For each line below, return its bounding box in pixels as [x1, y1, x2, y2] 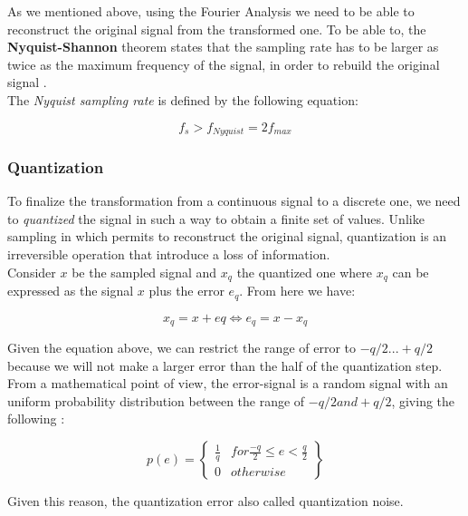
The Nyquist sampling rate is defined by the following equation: [7, 90, 358, 109]
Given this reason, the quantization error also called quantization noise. [7, 491, 404, 510]
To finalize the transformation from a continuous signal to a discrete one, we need [7, 191, 461, 210]
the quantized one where [236, 262, 372, 281]
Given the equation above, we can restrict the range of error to [7, 337, 356, 356]
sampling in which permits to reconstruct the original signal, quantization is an [7, 227, 447, 246]
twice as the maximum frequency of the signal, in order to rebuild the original [7, 54, 440, 73]
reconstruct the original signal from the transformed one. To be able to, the [7, 19, 426, 38]
